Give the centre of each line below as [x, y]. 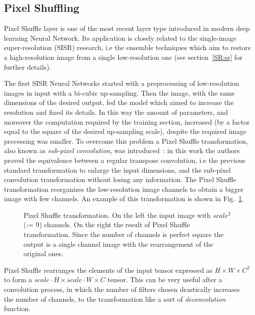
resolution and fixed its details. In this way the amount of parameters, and [116, 112]
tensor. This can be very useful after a [165, 279]
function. [17, 308]
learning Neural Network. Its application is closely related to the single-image [120, 38]
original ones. [44, 253]
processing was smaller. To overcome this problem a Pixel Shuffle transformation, [126, 141]
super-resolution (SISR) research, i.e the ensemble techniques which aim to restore [127, 47]
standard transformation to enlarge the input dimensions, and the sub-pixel [117, 170]
